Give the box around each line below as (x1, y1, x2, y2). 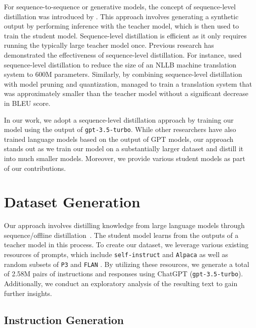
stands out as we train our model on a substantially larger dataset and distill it (4, 143, 244, 154)
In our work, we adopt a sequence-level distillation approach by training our (4, 114, 234, 125)
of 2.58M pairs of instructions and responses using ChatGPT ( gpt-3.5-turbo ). (4, 268, 243, 279)
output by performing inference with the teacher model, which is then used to (4, 21, 239, 31)
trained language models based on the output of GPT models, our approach (4, 133, 234, 144)
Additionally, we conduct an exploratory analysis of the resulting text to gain (4, 278, 238, 289)
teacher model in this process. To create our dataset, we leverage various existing (4, 239, 249, 250)
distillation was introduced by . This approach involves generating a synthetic (4, 11, 239, 21)
